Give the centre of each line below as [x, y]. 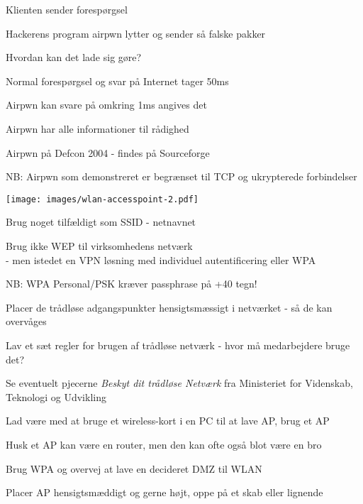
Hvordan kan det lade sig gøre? [74, 57]
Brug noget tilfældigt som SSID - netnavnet [101, 222]
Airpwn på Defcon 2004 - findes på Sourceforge [108, 152]
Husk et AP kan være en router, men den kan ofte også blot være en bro [164, 444]
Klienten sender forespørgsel [67, 9]
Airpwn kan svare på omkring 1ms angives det [106, 105]
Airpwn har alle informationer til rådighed [97, 128]
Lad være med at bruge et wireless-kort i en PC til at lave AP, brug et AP [168, 421]
